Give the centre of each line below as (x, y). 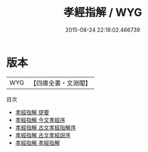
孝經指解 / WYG (103, 13)
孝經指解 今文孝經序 (40, 120)
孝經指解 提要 (32, 112)
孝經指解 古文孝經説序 (43, 135)
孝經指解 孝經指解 (37, 143)
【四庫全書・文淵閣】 (61, 83)
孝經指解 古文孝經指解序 (46, 127)
